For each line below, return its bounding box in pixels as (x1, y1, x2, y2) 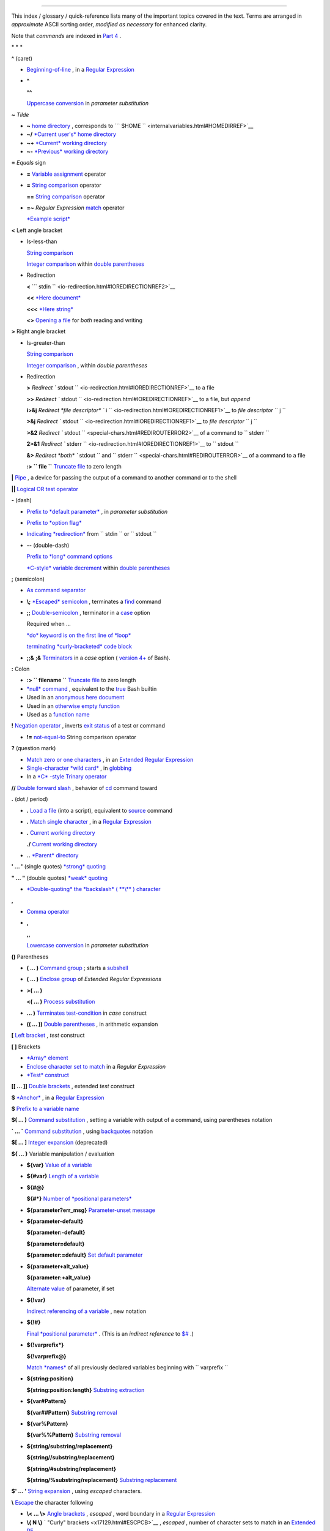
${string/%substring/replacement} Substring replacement (26, 1476, 177, 1483)
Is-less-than (26, 238, 57, 245)
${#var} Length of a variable (26, 1173, 99, 1180)
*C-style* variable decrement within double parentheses (26, 564, 170, 571)
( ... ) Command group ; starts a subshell (26, 964, 128, 971)
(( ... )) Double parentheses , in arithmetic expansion (26, 1020, 158, 1028)
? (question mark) (11, 745, 56, 752)
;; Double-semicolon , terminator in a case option (26, 609, 150, 617)
